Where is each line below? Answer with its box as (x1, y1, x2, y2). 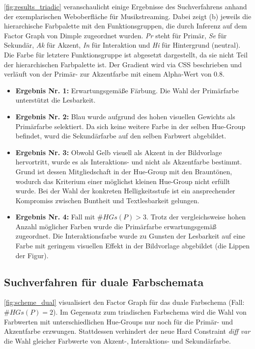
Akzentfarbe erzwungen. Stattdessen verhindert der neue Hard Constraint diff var (4, 326, 251, 336)
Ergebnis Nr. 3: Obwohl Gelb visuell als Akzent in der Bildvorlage (15, 147, 222, 157)
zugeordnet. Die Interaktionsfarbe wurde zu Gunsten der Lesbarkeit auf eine (15, 231, 246, 241)
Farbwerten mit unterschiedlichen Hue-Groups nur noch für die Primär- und (4, 316, 233, 326)
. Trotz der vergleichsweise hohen (146, 212, 246, 222)
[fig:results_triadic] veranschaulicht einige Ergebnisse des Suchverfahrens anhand (4, 1, 247, 11)
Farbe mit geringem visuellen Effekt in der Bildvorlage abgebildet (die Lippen (15, 241, 250, 251)
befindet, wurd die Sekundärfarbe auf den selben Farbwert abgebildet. (15, 131, 227, 141)
